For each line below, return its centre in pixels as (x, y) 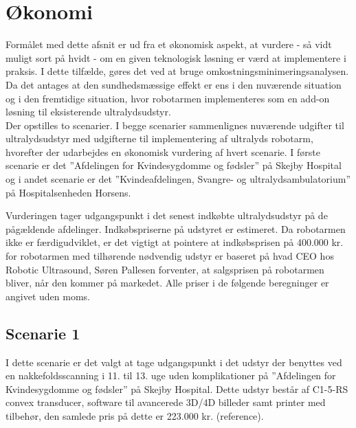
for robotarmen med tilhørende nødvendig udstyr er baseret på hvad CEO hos (170, 256)
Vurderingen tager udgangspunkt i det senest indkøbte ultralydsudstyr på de (167, 215)
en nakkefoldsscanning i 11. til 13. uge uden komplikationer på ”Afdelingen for (171, 375)
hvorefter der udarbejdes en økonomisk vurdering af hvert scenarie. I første (163, 151)
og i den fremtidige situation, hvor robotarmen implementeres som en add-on (168, 98)
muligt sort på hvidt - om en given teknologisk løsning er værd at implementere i (176, 57)
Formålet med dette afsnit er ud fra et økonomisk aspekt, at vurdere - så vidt (169, 44)
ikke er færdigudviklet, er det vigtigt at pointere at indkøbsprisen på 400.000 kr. (175, 242)
